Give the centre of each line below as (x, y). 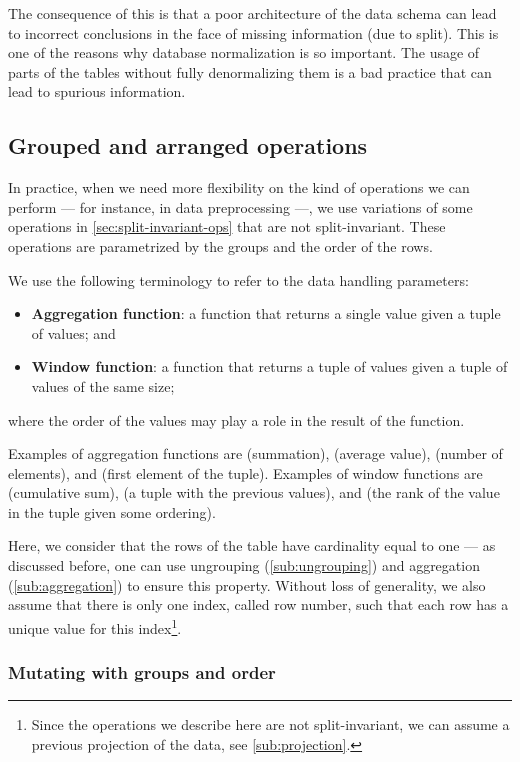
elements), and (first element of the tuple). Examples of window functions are (245, 472)
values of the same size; (103, 385)
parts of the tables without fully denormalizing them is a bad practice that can (250, 71)
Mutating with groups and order (142, 672)
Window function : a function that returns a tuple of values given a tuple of (269, 366)
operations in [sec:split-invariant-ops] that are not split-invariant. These (227, 226)
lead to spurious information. (97, 91)
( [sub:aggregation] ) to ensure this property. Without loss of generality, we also (247, 584)
